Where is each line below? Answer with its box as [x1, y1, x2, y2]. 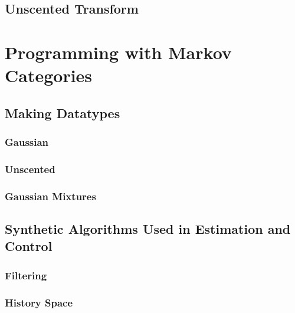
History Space [5, 295, 73, 309]
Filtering [5, 268, 47, 282]
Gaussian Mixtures [5, 188, 96, 203]
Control [5, 237, 53, 255]
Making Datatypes [5, 103, 120, 122]
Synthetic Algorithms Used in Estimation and [5, 220, 291, 238]
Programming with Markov [5, 40, 232, 64]
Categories [5, 63, 93, 87]
